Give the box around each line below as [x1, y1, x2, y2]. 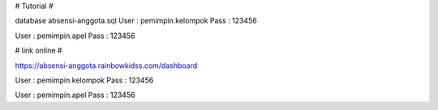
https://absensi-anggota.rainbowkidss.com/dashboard [15, 61, 198, 70]
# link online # [15, 45, 62, 56]
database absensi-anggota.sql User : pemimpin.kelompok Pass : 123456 [15, 16, 257, 26]
